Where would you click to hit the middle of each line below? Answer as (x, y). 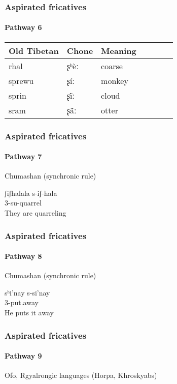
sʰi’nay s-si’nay (27, 292)
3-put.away (22, 302)
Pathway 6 (23, 27)
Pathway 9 (23, 356)
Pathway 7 (23, 156)
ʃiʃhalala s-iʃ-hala (31, 193)
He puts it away (29, 313)
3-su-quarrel (23, 203)
